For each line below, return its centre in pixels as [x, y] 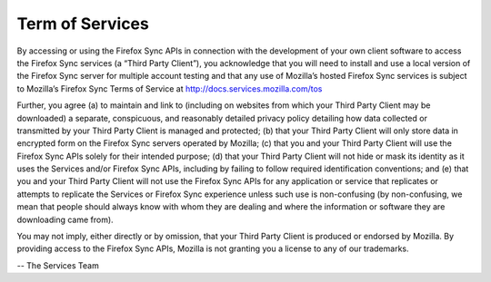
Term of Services [83, 24]
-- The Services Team [58, 265]
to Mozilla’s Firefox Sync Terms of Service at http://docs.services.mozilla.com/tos [170, 88]
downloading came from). [65, 219]
